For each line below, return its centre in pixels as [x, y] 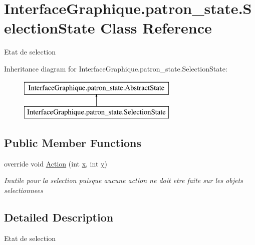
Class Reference [156, 28]
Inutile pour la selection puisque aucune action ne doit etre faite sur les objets [123, 180]
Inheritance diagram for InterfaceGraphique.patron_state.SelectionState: [116, 68]
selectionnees [24, 190]
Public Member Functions [73, 143]
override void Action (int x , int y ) [56, 163]
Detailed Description [59, 217]
